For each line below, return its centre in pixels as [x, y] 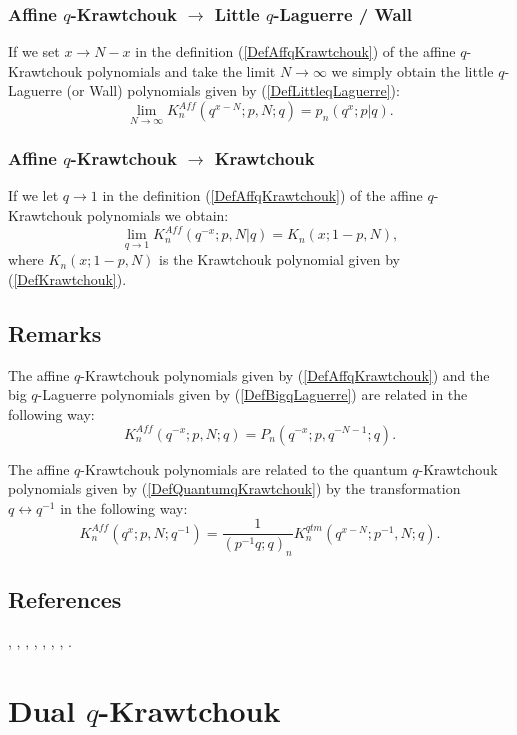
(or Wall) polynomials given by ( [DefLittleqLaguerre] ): [233, 90]
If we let [33, 195]
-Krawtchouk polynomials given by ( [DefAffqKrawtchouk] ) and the [285, 374]
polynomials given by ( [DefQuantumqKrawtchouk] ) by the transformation [234, 488]
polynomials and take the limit [181, 70]
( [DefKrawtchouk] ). [67, 278]
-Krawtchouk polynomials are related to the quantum [244, 468]
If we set [34, 51]
